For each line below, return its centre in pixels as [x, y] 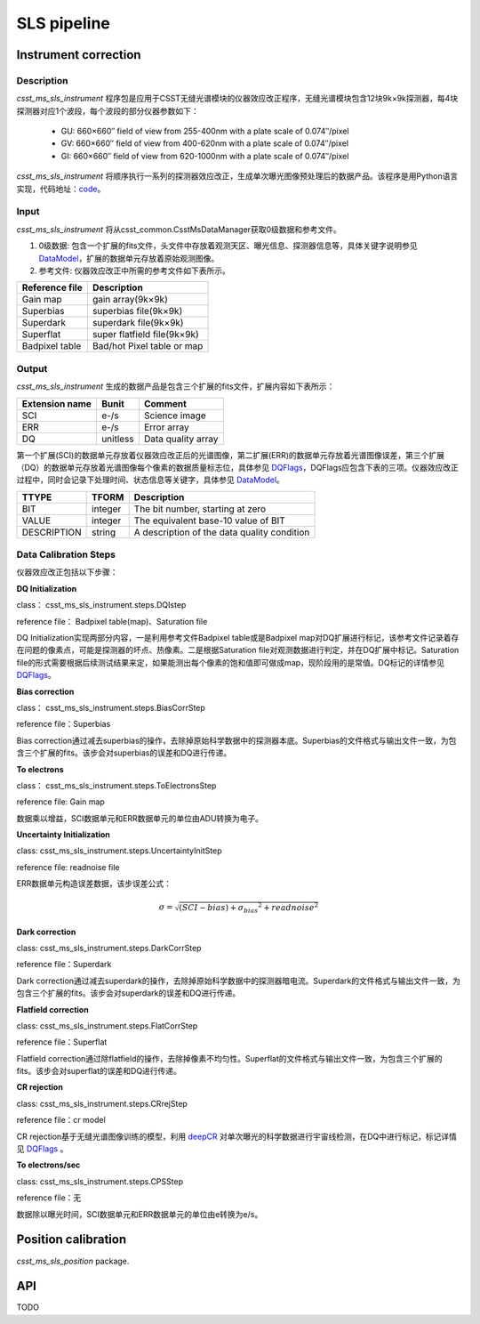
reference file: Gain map [61, 802]
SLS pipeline [63, 23]
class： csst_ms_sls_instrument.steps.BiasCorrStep [111, 707]
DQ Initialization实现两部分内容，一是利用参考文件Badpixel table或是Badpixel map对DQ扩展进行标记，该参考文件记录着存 [238, 637]
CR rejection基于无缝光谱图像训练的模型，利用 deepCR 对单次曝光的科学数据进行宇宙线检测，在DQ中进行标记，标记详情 [236, 1136]
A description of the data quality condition [222, 532]
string [104, 532]
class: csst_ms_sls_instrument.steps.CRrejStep [102, 1103]
